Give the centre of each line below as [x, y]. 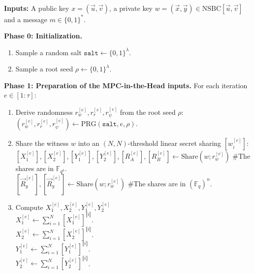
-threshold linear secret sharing [175, 143]
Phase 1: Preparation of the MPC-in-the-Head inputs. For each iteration [126, 85]
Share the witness [42, 143]
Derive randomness [44, 112]
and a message [26, 19]
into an [89, 143]
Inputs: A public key [37, 8]
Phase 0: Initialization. [43, 36]
